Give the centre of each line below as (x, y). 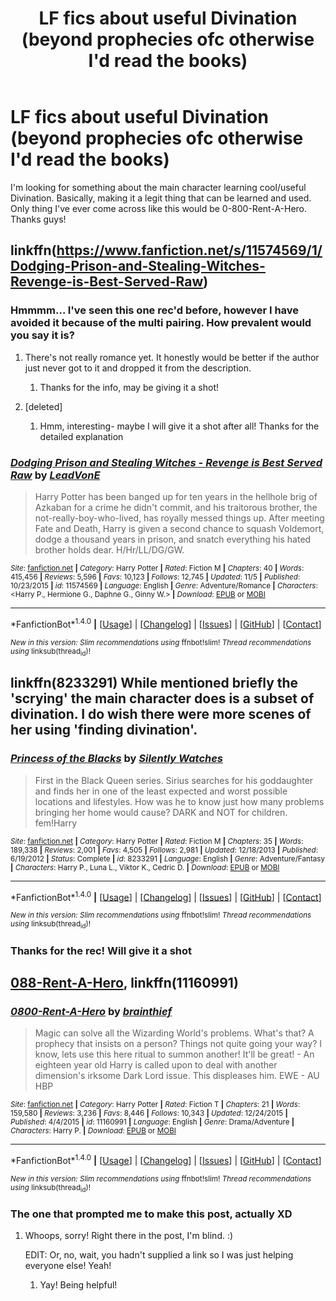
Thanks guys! (38, 219)
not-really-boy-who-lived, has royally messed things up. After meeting (179, 518)
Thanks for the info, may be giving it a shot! (129, 387)
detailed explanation (81, 436)
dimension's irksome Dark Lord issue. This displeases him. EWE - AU (177, 1076)
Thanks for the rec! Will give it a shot (101, 950)
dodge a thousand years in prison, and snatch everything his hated (173, 539)
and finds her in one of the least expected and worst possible (161, 791)
